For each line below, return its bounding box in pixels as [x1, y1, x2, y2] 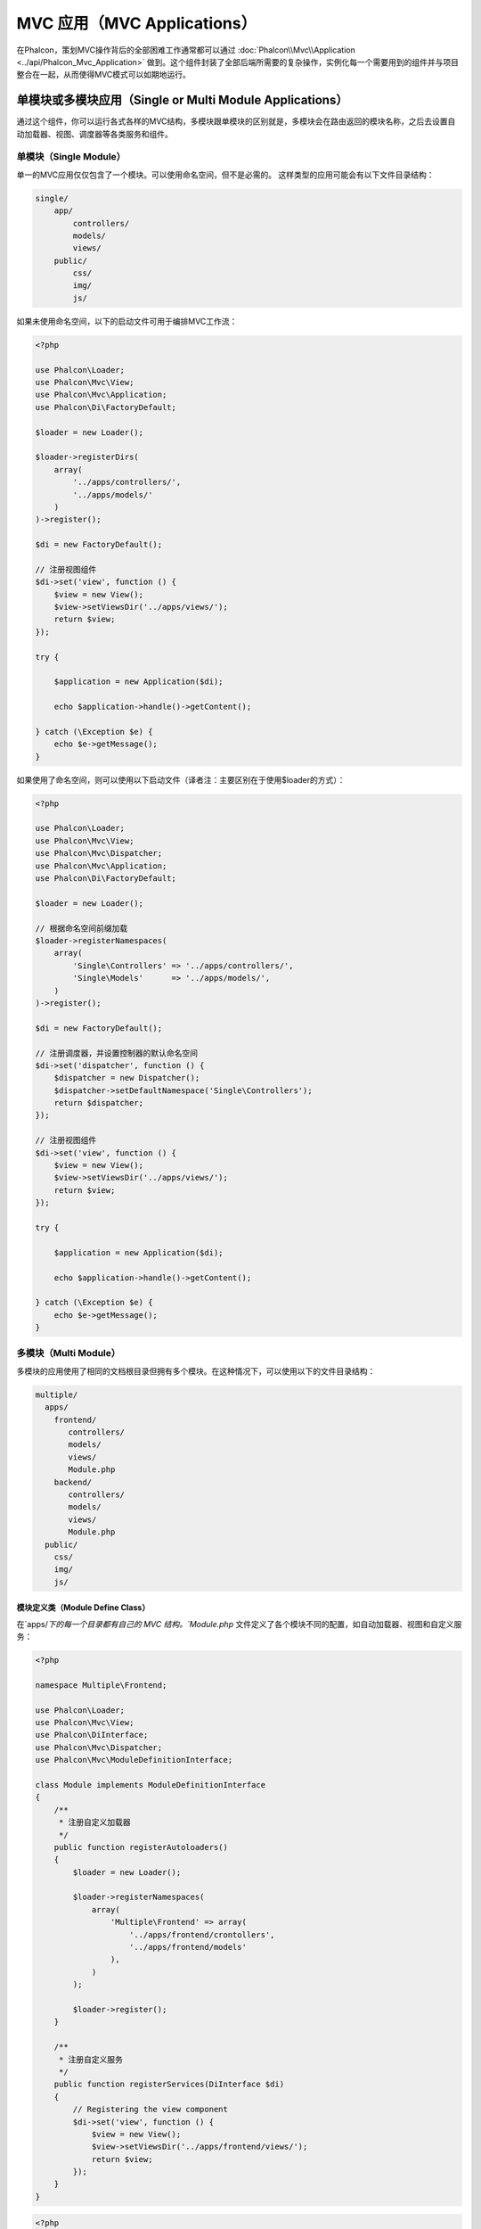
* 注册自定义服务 [58, 2054, 124, 2064]
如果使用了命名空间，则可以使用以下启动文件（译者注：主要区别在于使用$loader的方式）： [16, 774, 346, 785]
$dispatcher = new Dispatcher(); [53, 1073, 200, 1083]
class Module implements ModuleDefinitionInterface [35, 1780, 266, 1789]
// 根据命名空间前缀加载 [35, 923, 128, 934]
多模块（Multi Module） [16, 1347, 121, 1360]
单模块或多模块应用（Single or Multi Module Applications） [16, 93, 348, 108]
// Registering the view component [72, 2104, 229, 2115]
